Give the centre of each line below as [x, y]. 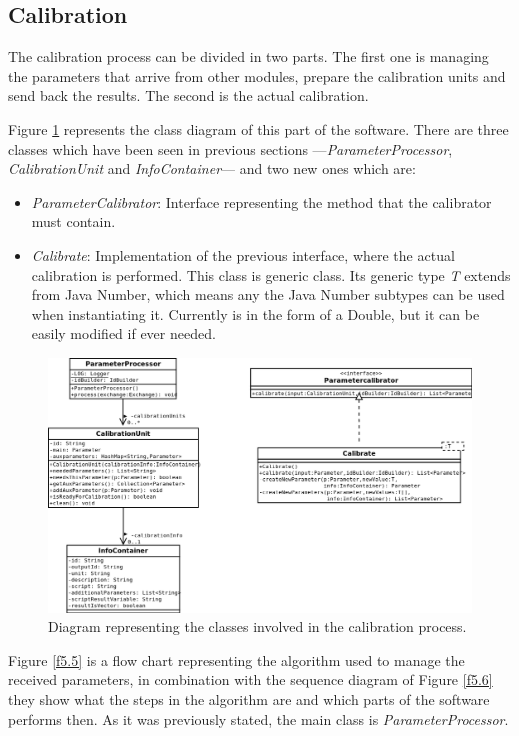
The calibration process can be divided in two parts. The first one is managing [248, 56]
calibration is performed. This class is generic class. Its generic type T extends [271, 274]
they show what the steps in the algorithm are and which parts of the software [249, 698]
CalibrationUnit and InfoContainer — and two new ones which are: [212, 168]
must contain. [73, 221]
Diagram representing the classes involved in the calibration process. [257, 626]
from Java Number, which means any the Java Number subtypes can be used [268, 294]
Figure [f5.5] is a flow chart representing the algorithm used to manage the [236, 659]
